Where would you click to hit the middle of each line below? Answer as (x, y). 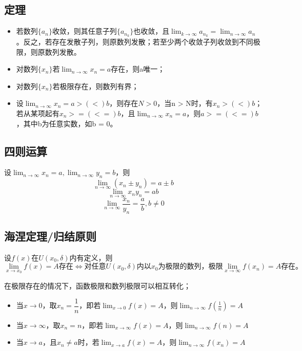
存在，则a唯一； (138, 69)
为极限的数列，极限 (190, 267)
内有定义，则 (91, 257)
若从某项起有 (38, 113)
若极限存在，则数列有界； (96, 86)
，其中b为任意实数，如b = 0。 (67, 123)
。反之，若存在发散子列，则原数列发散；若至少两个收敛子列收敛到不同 (135, 42)
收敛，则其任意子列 (84, 31)
